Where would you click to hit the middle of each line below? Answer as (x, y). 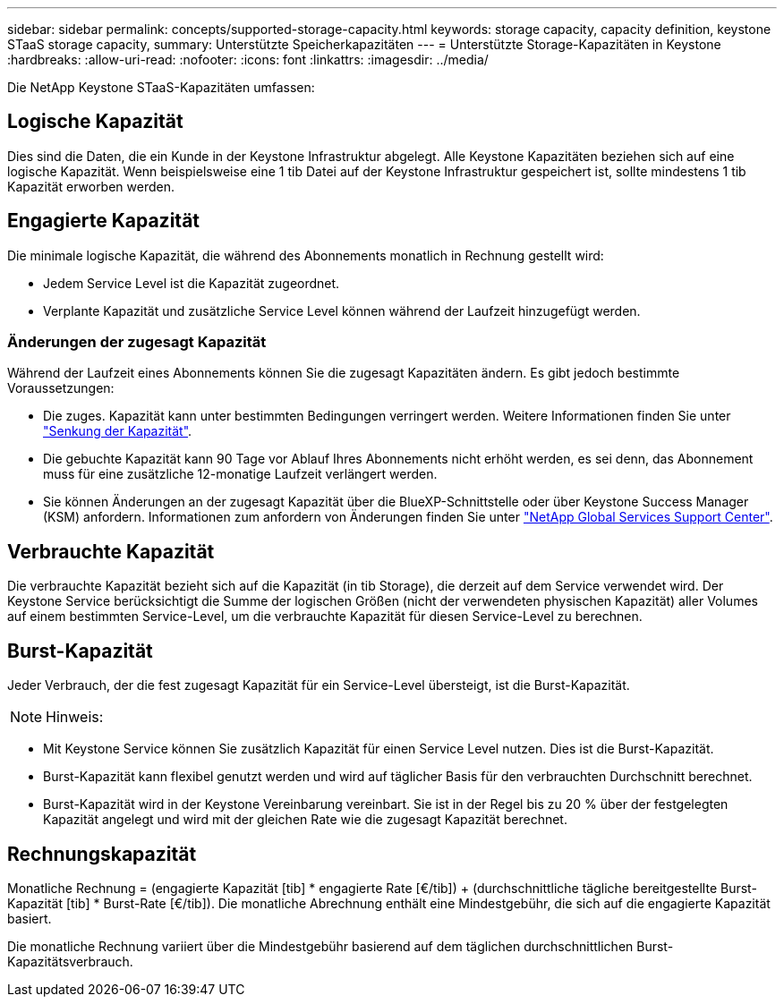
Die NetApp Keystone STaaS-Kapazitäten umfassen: (161, 87)
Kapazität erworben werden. (91, 186)
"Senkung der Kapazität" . (118, 431)
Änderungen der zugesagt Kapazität (137, 342)
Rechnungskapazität (102, 854)
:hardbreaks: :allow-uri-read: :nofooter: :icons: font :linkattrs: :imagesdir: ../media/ (248, 60)
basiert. (30, 918)
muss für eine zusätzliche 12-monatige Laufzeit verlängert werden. (240, 474)
